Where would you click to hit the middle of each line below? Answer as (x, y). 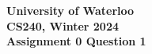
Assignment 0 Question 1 (76, 41)
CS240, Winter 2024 (63, 25)
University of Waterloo (70, 10)
